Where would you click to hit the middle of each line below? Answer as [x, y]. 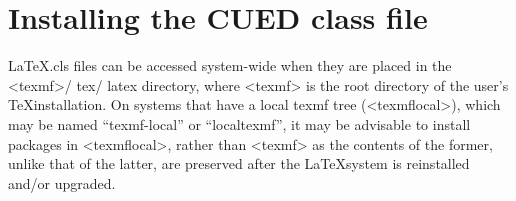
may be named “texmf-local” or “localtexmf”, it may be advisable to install [239, 123]
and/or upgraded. [62, 182]
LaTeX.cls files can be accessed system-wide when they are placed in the [230, 65]
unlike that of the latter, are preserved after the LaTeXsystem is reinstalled [239, 163]
